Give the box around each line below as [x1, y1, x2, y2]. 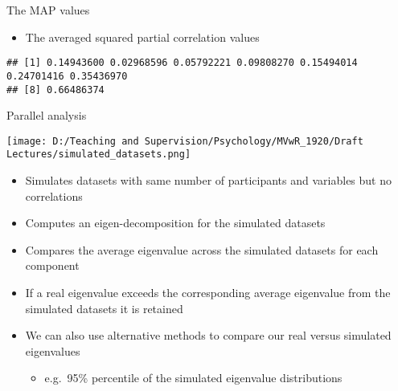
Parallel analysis [6, 107, 87, 124]
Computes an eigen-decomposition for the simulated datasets [25, 214, 326, 231]
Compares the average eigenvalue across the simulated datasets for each [25, 241, 379, 258]
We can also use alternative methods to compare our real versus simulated [25, 327, 392, 344]
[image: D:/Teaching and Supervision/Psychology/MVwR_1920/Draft [6, 135, 363, 147]
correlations [25, 187, 83, 204]
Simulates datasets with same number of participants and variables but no [25, 172, 392, 189]
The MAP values [6, 2, 90, 18]
